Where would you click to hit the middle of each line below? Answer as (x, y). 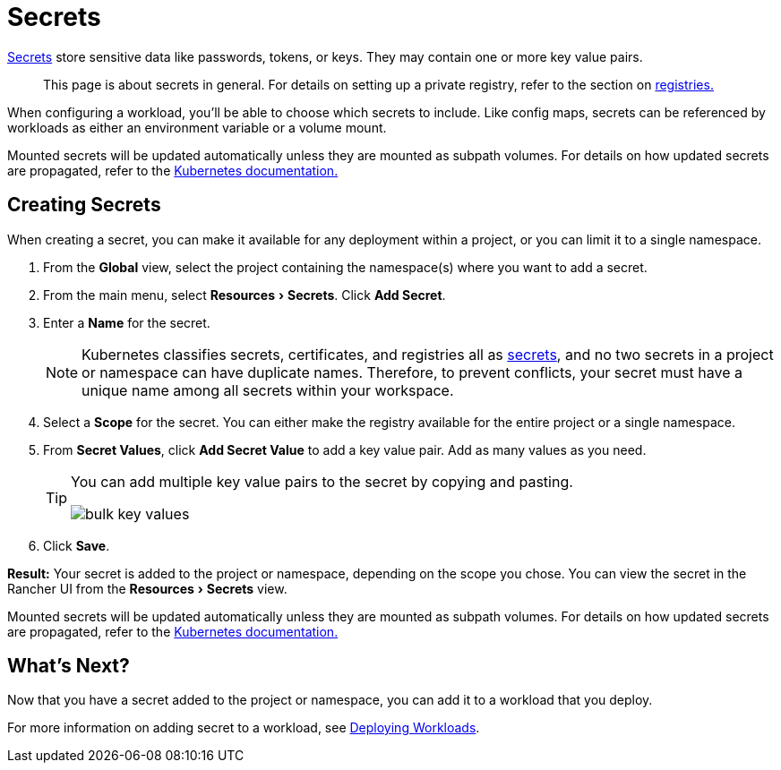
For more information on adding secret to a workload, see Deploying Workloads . (244, 728)
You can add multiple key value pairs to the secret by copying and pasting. (322, 481)
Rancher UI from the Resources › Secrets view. (147, 588)
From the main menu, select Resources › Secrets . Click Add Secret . (245, 295)
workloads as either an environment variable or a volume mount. (197, 127)
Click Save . (77, 545)
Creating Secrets (84, 205)
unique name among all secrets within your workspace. (268, 390)
